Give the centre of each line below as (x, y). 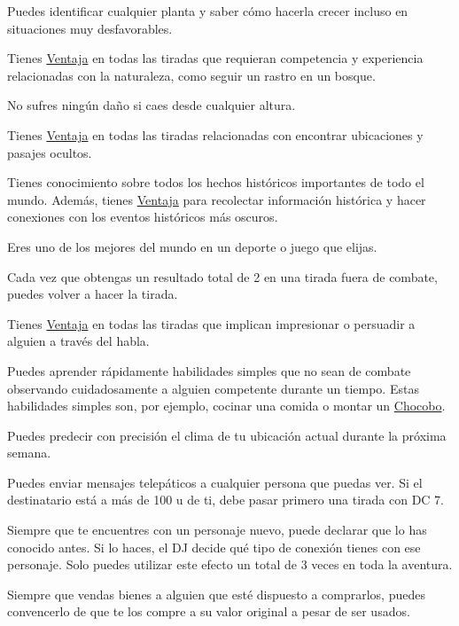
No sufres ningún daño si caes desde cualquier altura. (152, 105)
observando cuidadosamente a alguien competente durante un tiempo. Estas (213, 388)
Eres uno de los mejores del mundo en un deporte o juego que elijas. (192, 246)
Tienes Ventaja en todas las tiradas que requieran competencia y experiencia (215, 58)
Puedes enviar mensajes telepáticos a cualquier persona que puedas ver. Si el (215, 482)
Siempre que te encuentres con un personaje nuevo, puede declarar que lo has (217, 530)
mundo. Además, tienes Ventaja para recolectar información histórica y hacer (217, 199)
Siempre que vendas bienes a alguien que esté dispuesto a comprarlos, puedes (216, 594)
